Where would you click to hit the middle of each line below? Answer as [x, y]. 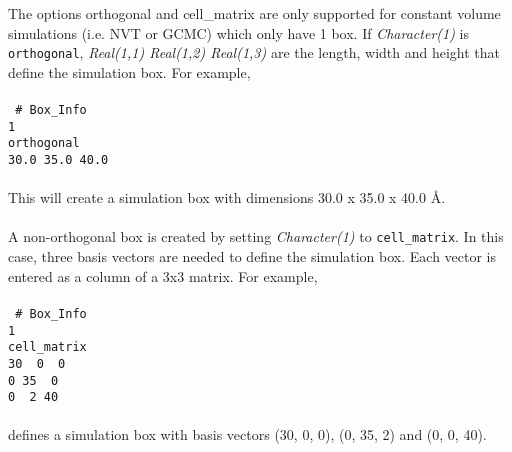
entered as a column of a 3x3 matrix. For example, [163, 275]
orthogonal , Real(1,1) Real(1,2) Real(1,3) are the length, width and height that [254, 52]
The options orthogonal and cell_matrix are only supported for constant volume [254, 13]
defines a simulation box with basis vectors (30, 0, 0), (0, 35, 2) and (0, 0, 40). [247, 434]
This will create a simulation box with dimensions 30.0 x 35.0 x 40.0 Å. [227, 197]
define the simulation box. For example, [129, 71]
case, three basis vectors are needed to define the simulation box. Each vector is [252, 256]
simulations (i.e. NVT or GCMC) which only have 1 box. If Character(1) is [238, 32]
